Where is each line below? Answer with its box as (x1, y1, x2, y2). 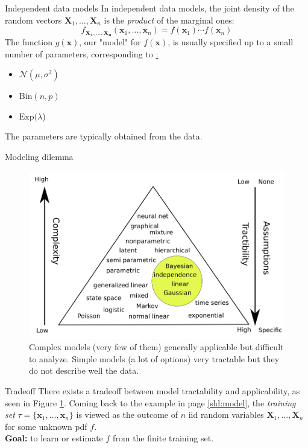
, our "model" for (79, 36, 141, 48)
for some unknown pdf (5, 420, 87, 432)
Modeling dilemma (5, 150, 74, 163)
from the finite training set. (113, 432, 214, 444)
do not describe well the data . (29, 364, 139, 377)
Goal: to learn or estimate (5, 432, 103, 444)
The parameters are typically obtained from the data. (5, 130, 203, 142)
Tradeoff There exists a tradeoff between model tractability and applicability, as (5, 384, 300, 397)
